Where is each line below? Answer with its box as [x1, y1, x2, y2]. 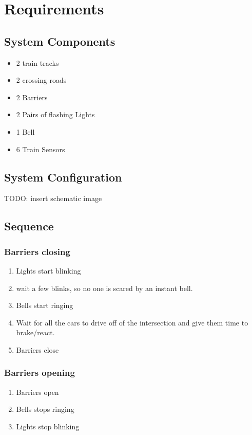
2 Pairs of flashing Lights [16, 109, 95, 120]
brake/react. [16, 327, 55, 338]
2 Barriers [16, 92, 48, 102]
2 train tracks [16, 57, 59, 68]
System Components [4, 33, 115, 49]
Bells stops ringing [16, 404, 74, 414]
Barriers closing [4, 245, 70, 258]
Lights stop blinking [16, 421, 80, 431]
